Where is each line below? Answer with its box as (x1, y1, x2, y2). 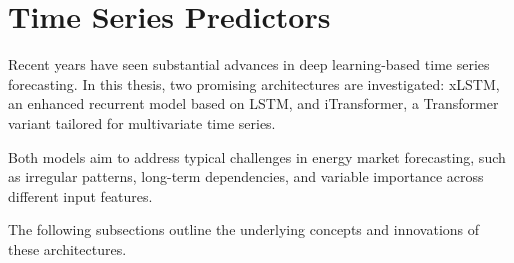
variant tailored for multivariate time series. (8, 112, 276, 133)
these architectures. (8, 238, 127, 259)
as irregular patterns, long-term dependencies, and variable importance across (8, 166, 484, 187)
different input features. (8, 185, 153, 206)
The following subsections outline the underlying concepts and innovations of (8, 219, 480, 240)
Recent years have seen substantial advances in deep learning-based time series (8, 54, 490, 75)
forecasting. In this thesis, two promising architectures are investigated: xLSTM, (8, 73, 500, 94)
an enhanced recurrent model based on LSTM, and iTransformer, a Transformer (8, 93, 499, 114)
